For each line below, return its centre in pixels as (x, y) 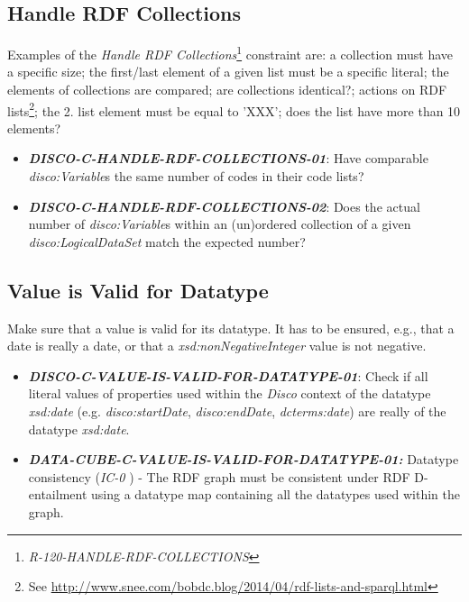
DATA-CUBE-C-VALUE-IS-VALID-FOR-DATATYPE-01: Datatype (244, 459)
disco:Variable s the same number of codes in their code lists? (196, 176)
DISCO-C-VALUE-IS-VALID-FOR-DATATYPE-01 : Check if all (228, 375)
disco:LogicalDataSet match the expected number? (167, 241)
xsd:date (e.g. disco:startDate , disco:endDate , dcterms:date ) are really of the (237, 411)
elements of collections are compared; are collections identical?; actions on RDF (227, 90)
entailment (58, 494)
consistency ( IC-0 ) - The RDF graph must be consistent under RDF (219, 476)
